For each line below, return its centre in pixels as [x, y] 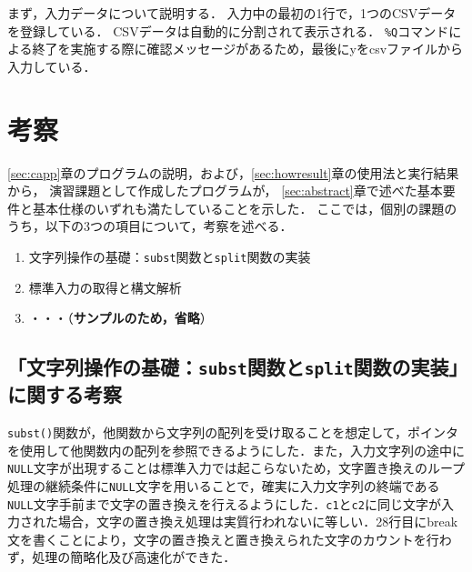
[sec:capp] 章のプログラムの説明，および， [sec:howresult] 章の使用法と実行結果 [233, 172]
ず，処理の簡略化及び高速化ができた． [122, 557]
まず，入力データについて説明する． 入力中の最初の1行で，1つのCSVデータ [232, 13]
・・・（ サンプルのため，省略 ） [121, 318]
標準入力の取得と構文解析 [105, 287]
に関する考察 [65, 394]
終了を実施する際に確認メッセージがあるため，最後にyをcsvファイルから [248, 49]
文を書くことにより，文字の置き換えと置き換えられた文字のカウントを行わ [230, 539]
